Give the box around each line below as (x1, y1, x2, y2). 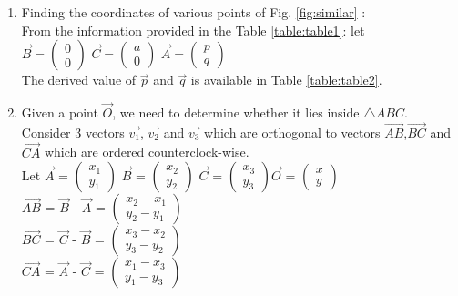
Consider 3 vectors (21, 122, 125, 141)
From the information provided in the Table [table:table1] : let (21, 20, 365, 39)
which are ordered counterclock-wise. (44, 142, 249, 161)
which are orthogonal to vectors (204, 122, 381, 141)
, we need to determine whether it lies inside (112, 103, 360, 121)
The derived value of (21, 70, 137, 89)
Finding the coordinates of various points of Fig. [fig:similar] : (21, 3, 366, 21)
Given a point (21, 103, 98, 121)
